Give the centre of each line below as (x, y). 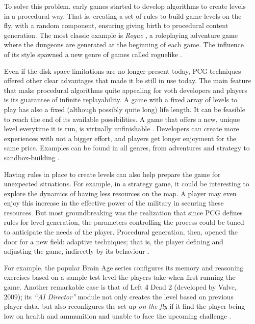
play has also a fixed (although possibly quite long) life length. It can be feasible (125, 109)
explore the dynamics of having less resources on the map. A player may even (120, 193)
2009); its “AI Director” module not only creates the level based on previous (119, 296)
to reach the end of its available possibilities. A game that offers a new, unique (122, 119)
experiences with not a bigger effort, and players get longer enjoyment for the (120, 138)
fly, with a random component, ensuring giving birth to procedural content (116, 25)
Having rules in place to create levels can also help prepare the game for (112, 174)
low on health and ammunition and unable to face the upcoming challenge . (118, 315)
